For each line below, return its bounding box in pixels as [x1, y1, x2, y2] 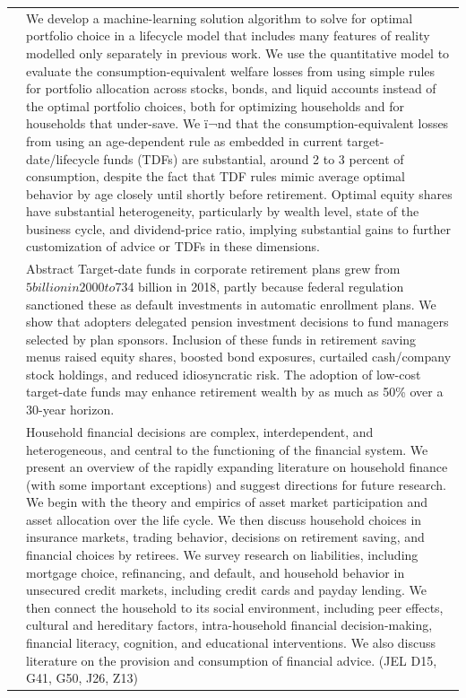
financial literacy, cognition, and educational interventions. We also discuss [26, 633, 436, 652]
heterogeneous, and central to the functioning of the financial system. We [26, 440, 428, 458]
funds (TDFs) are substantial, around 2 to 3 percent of [103, 149, 404, 168]
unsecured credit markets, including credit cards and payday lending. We [26, 580, 427, 599]
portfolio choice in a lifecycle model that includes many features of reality [26, 26, 430, 45]
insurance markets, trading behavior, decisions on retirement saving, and [26, 528, 425, 546]
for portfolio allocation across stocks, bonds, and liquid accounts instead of [26, 79, 436, 98]
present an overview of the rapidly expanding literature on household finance [26, 458, 448, 476]
